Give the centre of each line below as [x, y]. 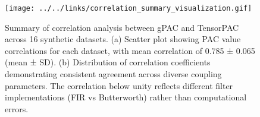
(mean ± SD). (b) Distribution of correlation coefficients [108, 62]
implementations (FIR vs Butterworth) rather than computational [126, 97]
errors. [17, 108]
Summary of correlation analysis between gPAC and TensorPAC [122, 27]
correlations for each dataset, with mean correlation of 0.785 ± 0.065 [130, 50]
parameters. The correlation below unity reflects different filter [119, 85]
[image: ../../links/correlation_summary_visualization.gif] [129, 8]
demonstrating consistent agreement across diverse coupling [113, 74]
